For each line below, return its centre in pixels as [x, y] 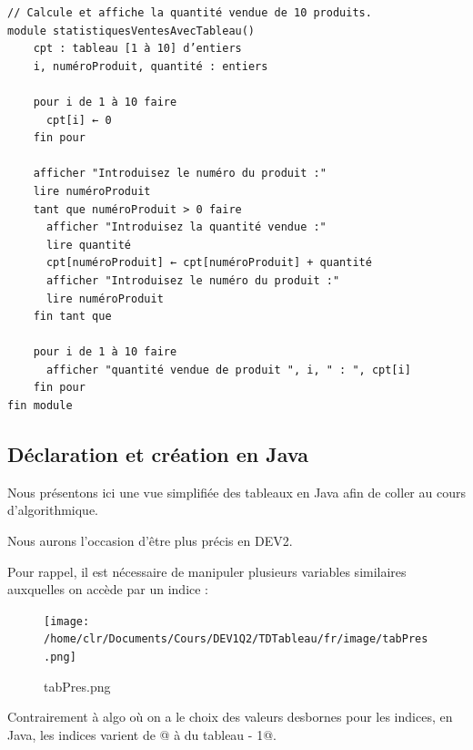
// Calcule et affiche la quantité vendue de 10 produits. [190, 13]
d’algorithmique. [53, 510]
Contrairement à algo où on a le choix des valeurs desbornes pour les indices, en [230, 717]
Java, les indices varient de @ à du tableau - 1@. [142, 734]
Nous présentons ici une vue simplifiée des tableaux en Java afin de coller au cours [236, 492]
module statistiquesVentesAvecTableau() [131, 31]
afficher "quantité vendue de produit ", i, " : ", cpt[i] [228, 370]
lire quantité [89, 245]
